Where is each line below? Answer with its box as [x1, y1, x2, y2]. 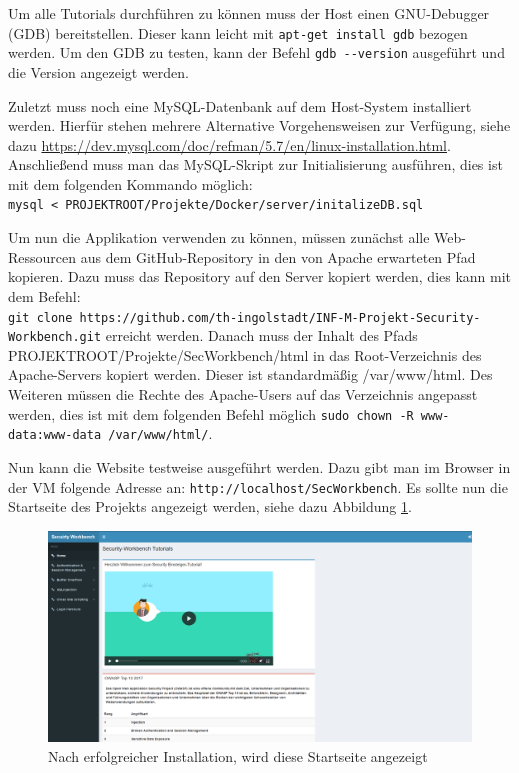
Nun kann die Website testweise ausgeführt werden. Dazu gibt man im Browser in [8, 456, 511, 477]
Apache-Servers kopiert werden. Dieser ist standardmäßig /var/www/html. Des [8, 364, 493, 385]
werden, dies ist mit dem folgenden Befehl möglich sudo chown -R [8, 403, 414, 424]
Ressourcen [8, 246, 77, 267]
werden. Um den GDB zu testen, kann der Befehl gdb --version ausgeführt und [8, 42, 505, 63]
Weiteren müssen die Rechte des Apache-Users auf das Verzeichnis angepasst [8, 384, 478, 404]
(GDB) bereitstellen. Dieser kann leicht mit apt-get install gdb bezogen [8, 22, 468, 43]
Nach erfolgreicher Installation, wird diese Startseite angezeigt [48, 745, 428, 766]
